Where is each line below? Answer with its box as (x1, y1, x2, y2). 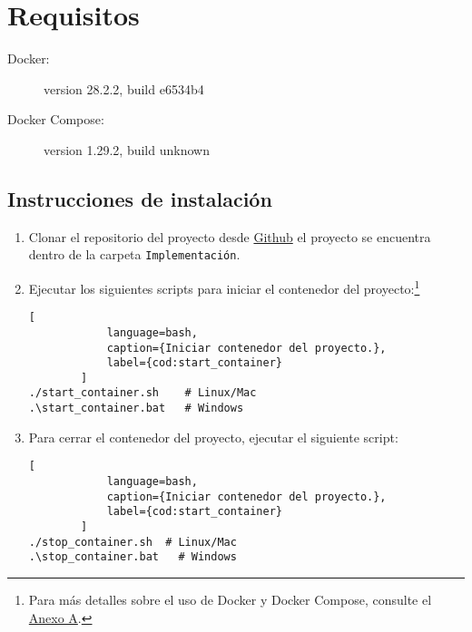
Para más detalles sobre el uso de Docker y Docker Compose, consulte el (28, 589, 432, 608)
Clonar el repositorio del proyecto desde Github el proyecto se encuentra (28, 227, 431, 246)
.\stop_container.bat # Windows (28, 550, 237, 564)
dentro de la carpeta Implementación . (28, 245, 241, 264)
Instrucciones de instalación (7, 184, 272, 212)
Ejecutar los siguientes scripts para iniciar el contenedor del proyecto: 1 (28, 276, 420, 297)
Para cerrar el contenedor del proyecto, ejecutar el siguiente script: (28, 427, 398, 446)
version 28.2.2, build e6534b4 (44, 79, 204, 98)
